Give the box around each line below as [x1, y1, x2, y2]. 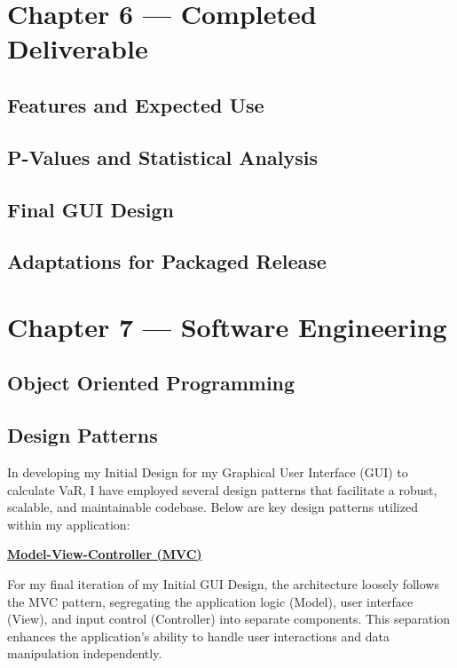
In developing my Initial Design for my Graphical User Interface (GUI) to [7, 463, 408, 482]
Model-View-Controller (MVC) [7, 545, 202, 563]
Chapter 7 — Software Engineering [7, 308, 447, 344]
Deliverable [7, 30, 148, 67]
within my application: [7, 515, 130, 533]
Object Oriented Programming [7, 369, 295, 397]
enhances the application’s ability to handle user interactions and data [7, 626, 390, 645]
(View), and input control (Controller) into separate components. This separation [7, 609, 451, 628]
